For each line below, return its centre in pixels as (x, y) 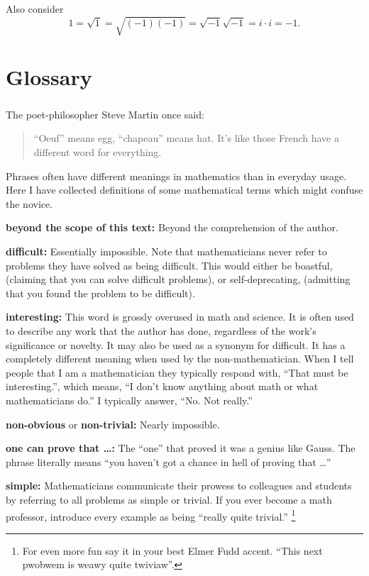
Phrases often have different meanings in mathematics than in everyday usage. (176, 176)
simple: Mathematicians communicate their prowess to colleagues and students (179, 486)
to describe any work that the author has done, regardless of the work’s (161, 331)
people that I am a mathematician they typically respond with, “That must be (177, 372)
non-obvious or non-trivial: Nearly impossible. (113, 424)
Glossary (49, 77)
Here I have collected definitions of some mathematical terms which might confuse (184, 190)
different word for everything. (98, 152)
